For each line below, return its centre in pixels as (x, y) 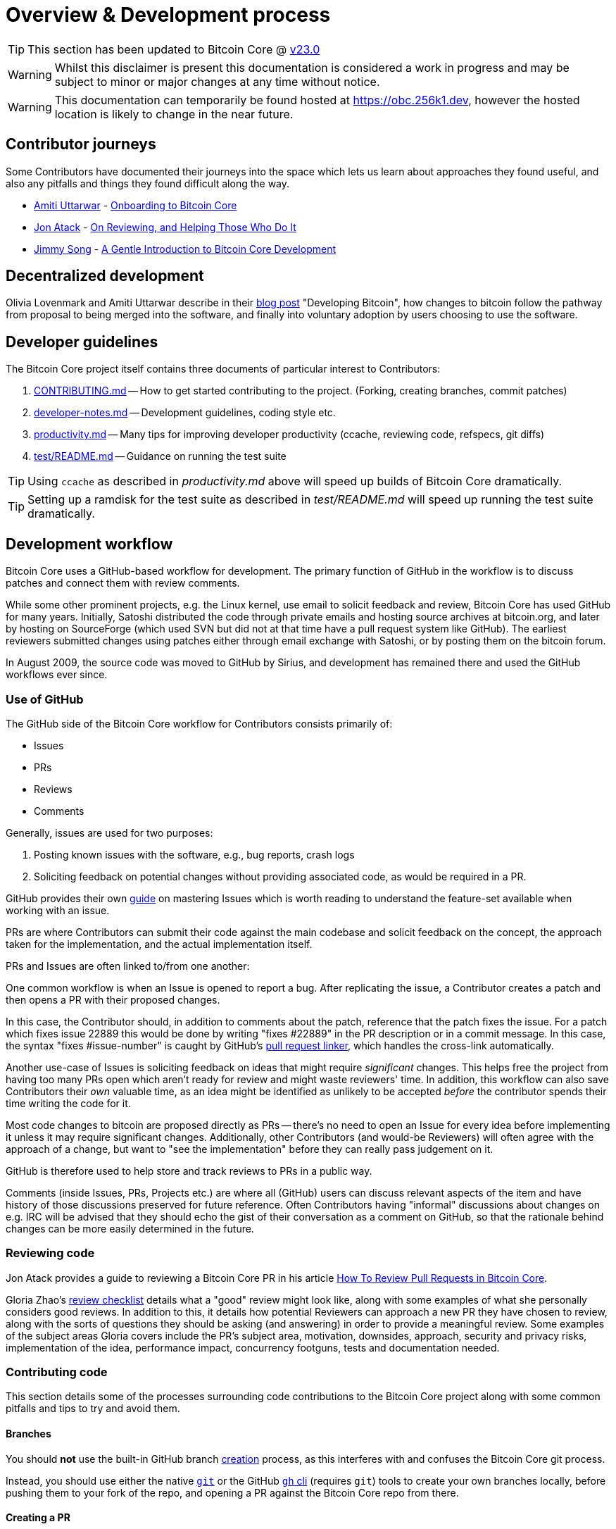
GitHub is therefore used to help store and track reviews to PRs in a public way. (189, 1171)
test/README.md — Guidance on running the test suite (160, 456)
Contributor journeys (81, 144)
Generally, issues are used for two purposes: (109, 832)
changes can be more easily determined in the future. (130, 1228)
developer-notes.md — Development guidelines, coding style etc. (185, 413)
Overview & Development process (168, 15)
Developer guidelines (82, 342)
